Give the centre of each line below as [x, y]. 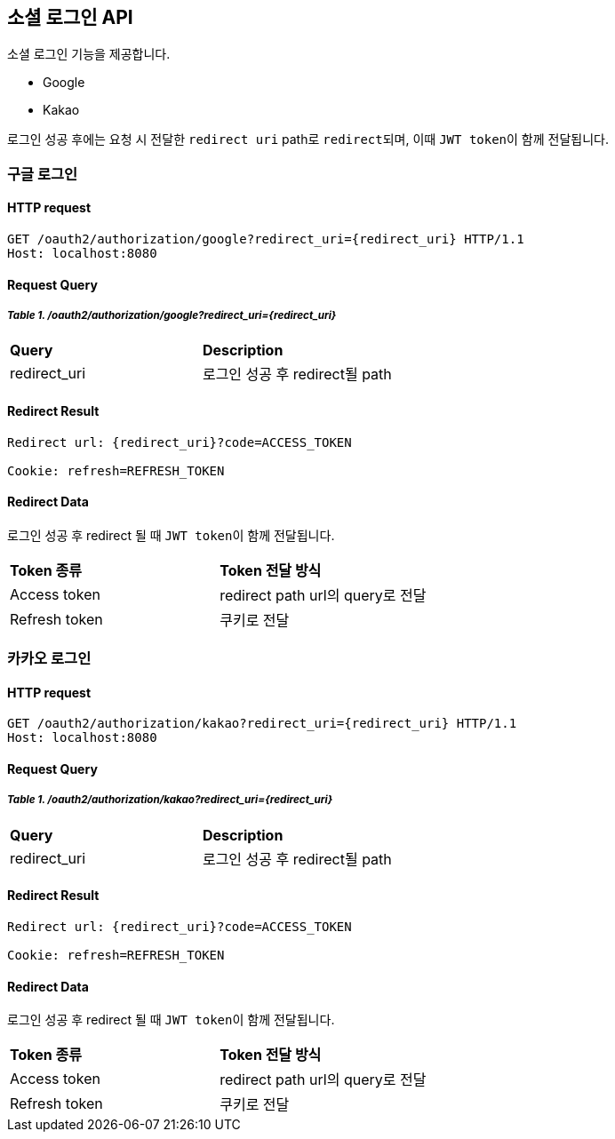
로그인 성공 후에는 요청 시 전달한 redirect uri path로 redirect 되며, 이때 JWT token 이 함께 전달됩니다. [308, 139]
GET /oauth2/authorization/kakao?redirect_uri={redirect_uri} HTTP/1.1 [262, 724]
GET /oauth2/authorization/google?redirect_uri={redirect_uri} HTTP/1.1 [266, 239]
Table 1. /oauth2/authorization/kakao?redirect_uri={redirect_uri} [170, 800]
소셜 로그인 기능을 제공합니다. [89, 54]
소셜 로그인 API [70, 17]
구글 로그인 [43, 174]
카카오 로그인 [49, 659]
